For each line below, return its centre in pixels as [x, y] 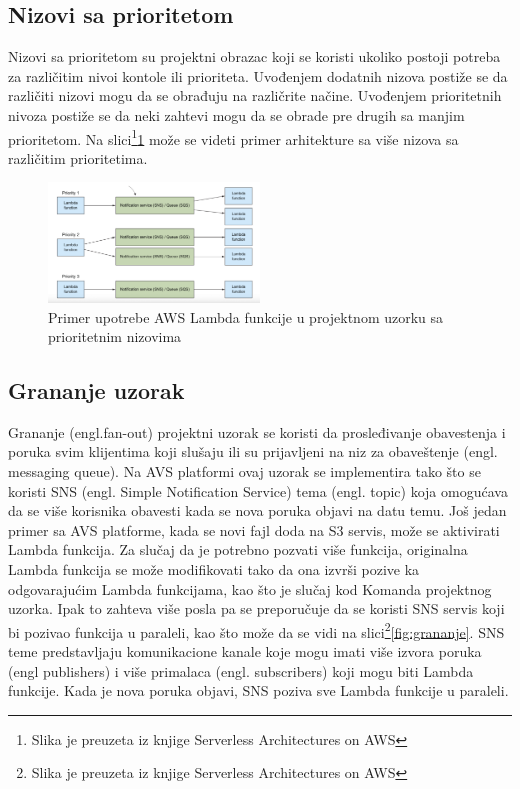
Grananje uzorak [96, 390]
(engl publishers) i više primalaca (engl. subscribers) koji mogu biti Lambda [241, 670]
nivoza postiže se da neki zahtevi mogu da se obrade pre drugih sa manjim [236, 114]
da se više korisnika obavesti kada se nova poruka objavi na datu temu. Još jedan [257, 510]
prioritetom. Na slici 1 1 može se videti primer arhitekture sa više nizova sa [233, 137]
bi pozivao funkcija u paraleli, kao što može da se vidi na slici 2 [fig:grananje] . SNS [256, 630]
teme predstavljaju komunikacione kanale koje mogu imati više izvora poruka [245, 651]
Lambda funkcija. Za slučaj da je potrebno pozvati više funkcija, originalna [238, 549]
